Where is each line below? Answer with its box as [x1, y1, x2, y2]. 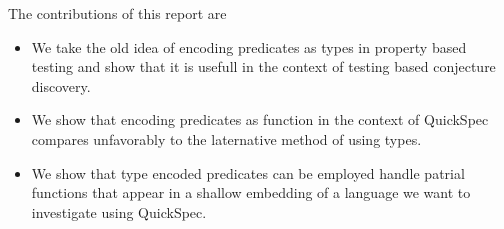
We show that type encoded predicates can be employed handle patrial [31, 162, 465, 183]
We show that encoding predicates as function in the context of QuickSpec [31, 109, 489, 130]
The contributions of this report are [8, 3, 227, 23]
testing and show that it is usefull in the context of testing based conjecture [31, 56, 496, 77]
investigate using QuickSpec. [31, 201, 207, 222]
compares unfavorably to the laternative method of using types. [31, 128, 422, 149]
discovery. [31, 75, 91, 96]
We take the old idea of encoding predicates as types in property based [31, 36, 467, 57]
